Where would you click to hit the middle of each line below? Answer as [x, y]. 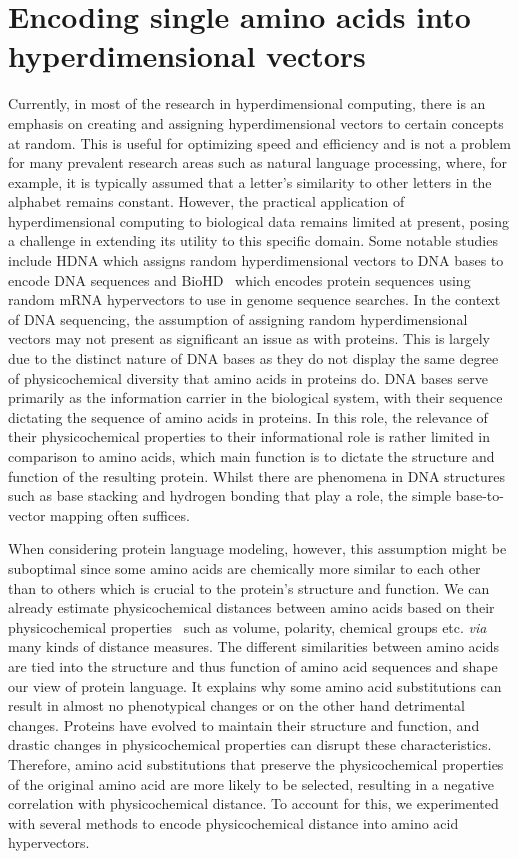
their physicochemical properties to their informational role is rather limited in [249, 436]
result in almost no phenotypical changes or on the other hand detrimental [236, 705]
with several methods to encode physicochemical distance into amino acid [233, 822]
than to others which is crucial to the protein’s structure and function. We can [249, 587]
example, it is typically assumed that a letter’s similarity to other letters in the [250, 181]
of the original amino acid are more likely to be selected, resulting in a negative [251, 783]
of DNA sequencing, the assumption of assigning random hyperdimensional [238, 318]
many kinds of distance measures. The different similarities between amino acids [253, 646]
